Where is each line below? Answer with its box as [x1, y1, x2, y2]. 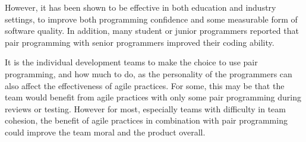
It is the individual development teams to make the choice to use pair [5, 56, 258, 68]
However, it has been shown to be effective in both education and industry [5, 1, 276, 13]
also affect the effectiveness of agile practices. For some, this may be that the [5, 79, 285, 91]
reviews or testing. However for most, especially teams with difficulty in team [5, 102, 286, 115]
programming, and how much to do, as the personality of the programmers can [5, 67, 292, 80]
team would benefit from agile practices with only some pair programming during [5, 91, 301, 103]
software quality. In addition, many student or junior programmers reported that [5, 24, 299, 37]
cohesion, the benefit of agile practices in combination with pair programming [5, 114, 288, 127]
